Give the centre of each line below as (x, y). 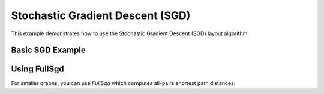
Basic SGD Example (49, 50)
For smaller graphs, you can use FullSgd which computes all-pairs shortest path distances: (123, 83)
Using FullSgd (37, 69)
